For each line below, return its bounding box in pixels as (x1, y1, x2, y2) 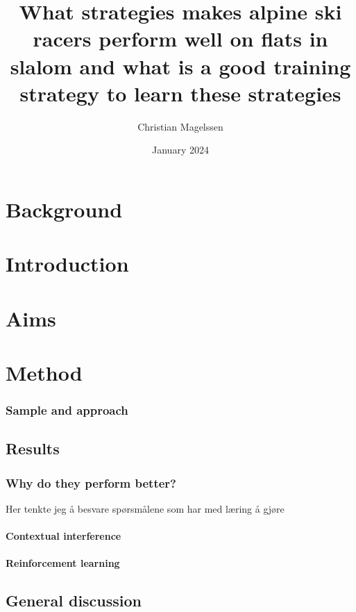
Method (6, 358, 83, 386)
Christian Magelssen (137, 119, 223, 133)
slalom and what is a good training (10, 51, 351, 80)
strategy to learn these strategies (19, 78, 341, 107)
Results (6, 438, 60, 459)
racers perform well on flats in (33, 24, 328, 53)
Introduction (6, 249, 129, 278)
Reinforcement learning (6, 556, 120, 570)
